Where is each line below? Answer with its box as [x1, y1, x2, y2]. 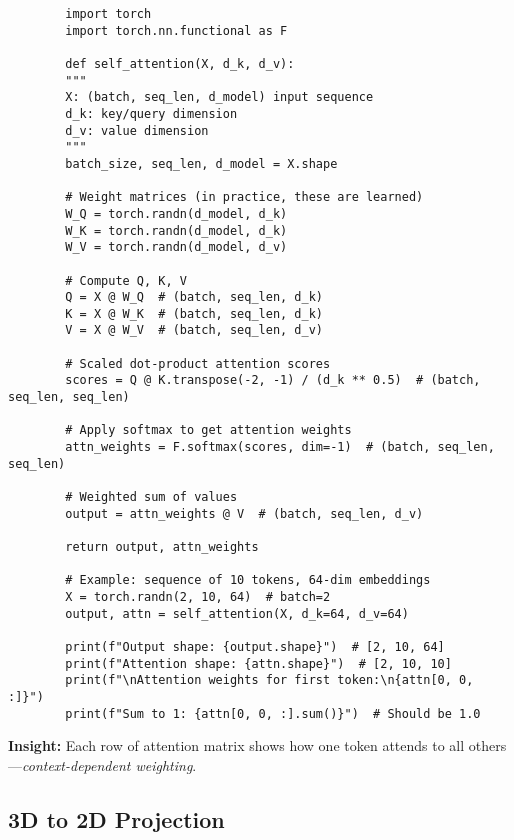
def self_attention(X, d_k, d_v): [65, 56, 295, 71]
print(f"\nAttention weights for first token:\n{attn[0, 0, [65, 673, 474, 688]
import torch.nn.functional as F [65, 23, 288, 38]
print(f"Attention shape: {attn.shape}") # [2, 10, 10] [65, 656, 452, 671]
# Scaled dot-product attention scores [65, 356, 331, 371]
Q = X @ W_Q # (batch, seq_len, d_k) [65, 290, 323, 305]
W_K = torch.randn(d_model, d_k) [65, 223, 288, 238]
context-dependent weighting [22, 754, 193, 775]
